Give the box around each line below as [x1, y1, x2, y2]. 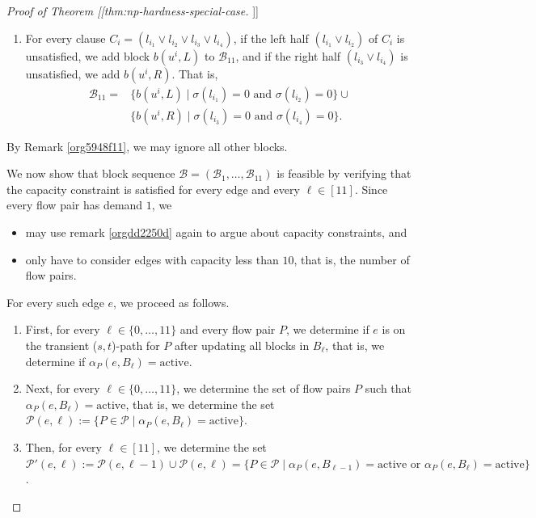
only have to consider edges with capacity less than [25, 251, 279, 267]
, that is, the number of [293, 251, 410, 267]
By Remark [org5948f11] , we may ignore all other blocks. [6, 137, 288, 154]
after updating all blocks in [174, 337, 310, 353]
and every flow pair [179, 321, 276, 338]
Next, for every [25, 380, 100, 397]
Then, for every [25, 438, 102, 455]
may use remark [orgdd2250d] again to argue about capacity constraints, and [25, 224, 407, 241]
